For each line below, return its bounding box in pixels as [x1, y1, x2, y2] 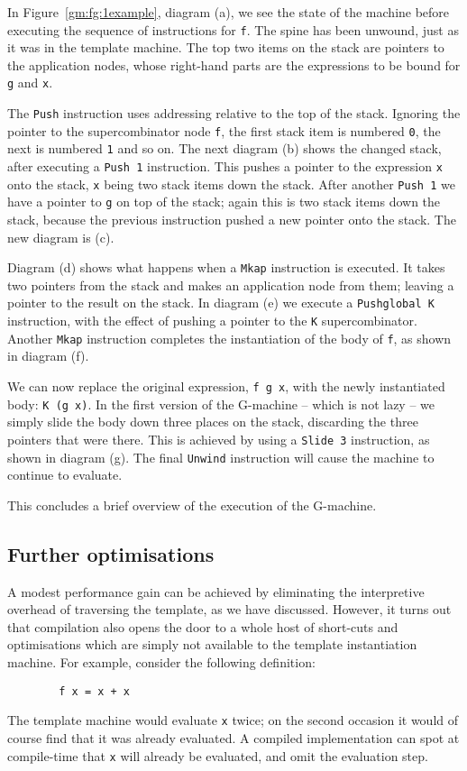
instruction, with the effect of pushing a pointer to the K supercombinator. [7, 311, 417, 330]
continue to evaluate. [7, 465, 123, 484]
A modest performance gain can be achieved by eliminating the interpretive [7, 582, 425, 601]
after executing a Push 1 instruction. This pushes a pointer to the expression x [7, 157, 443, 176]
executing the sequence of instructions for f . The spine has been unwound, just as [7, 20, 459, 39]
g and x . [7, 73, 53, 92]
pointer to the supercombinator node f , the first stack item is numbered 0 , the [7, 121, 441, 140]
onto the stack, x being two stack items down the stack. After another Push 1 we [7, 174, 455, 193]
